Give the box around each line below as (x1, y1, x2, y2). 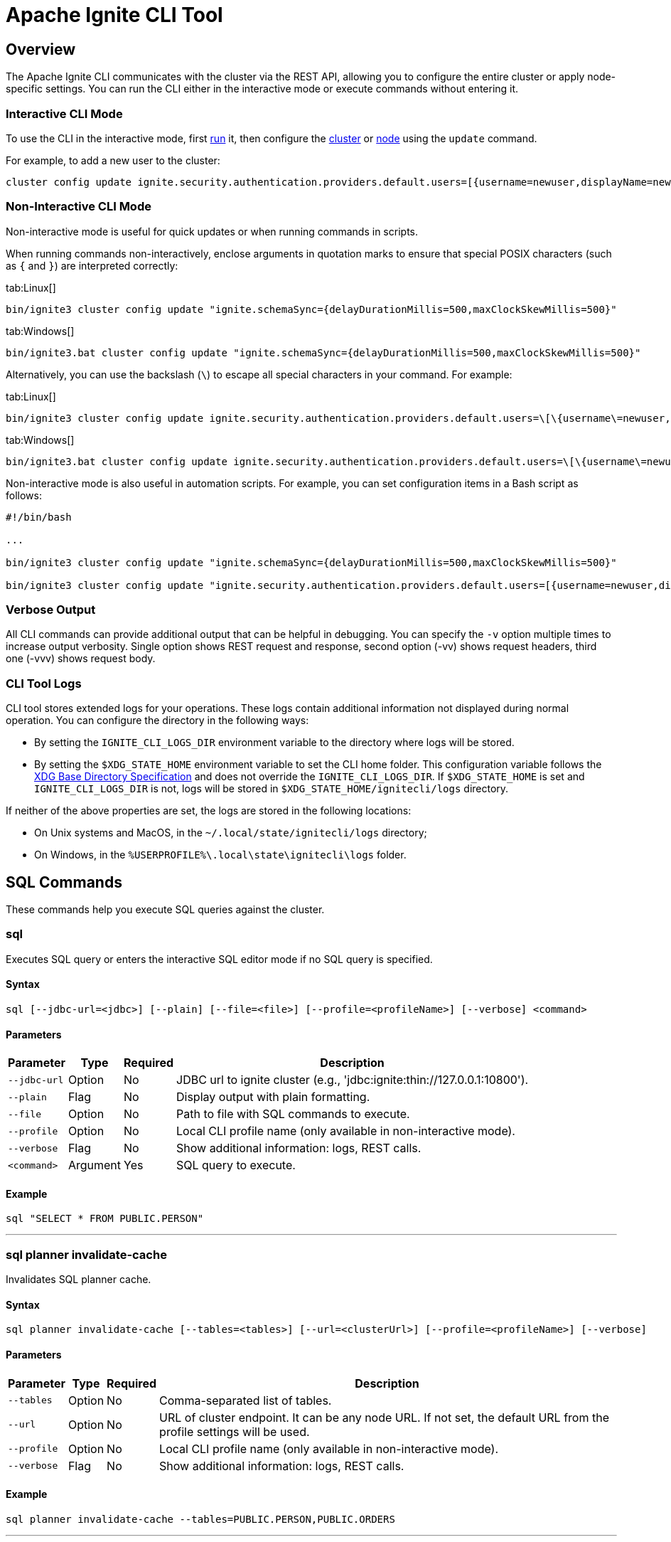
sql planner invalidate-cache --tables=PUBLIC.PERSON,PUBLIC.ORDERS (6, 1513, 395, 1525)
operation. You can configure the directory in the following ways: (6, 714, 309, 727)
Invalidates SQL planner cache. (6, 1273, 151, 1286)
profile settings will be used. (159, 1424, 310, 1439)
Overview (6, 40, 76, 58)
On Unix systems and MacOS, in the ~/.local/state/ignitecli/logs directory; (34, 826, 427, 839)
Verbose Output (6, 602, 96, 617)
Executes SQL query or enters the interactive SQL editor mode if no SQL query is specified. (6, 952, 433, 965)
